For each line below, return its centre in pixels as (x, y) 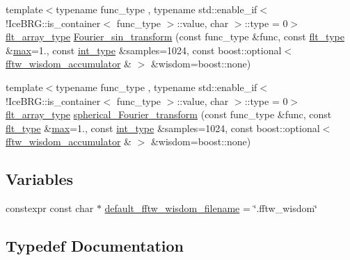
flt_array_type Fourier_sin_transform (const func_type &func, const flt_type (175, 36)
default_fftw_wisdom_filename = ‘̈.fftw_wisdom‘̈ (211, 208)
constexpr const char (50, 208)
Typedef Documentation (95, 246)
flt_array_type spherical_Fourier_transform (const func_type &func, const (169, 114)
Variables (40, 179)
